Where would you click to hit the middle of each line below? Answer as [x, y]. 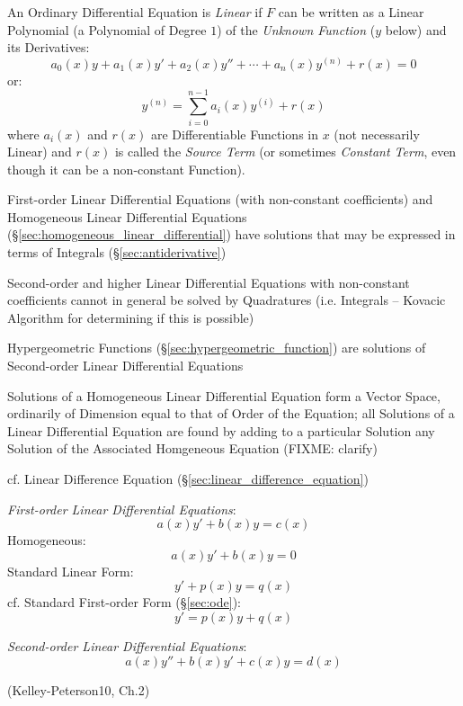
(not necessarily [377, 134]
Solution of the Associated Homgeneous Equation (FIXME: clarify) [192, 448]
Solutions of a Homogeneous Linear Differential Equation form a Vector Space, [224, 395]
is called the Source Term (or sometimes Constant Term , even [285, 152]
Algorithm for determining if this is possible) [131, 317]
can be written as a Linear [351, 12]
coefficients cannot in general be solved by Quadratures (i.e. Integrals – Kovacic [227, 300]
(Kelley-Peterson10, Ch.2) [79, 689]
